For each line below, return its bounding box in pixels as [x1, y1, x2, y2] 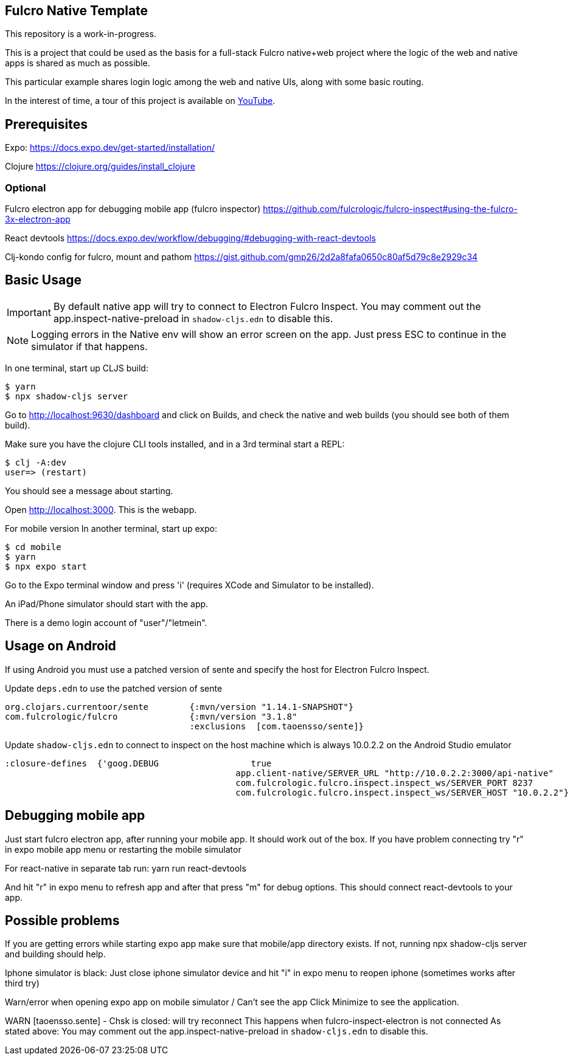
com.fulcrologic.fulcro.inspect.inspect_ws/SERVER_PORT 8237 [235, 777, 533, 788]
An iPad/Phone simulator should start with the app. [5, 598, 209, 609]
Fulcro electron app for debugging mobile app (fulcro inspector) [5, 204, 261, 215]
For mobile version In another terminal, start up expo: [5, 523, 217, 534]
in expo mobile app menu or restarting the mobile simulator [5, 844, 241, 855]
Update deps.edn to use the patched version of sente [5, 683, 223, 693]
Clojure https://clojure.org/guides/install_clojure [5, 161, 195, 172]
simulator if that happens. [31, 340, 148, 353]
